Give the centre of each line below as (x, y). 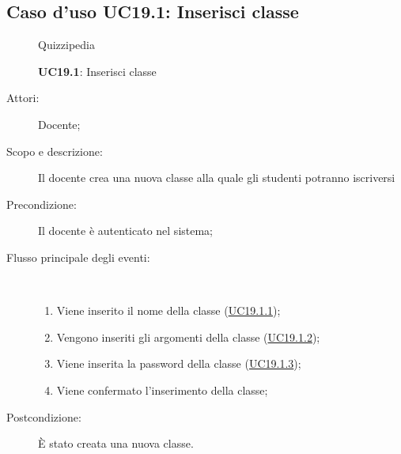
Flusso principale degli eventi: (78, 257)
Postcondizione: (44, 416)
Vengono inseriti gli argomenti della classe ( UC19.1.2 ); (188, 337)
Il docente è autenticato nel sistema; (126, 231)
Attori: (23, 98)
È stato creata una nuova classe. (116, 443)
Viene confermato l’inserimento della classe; (162, 390)
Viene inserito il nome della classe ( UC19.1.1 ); (168, 310)
